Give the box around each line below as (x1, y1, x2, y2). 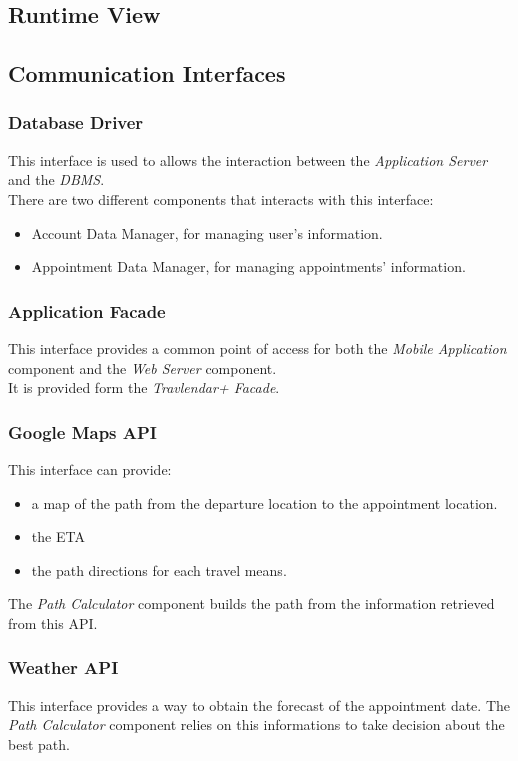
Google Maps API (8, 419, 158, 444)
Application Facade (8, 298, 166, 323)
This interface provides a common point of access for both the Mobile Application (8, 337, 507, 358)
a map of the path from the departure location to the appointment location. (31, 492, 498, 513)
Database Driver (8, 110, 144, 135)
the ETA (31, 526, 85, 547)
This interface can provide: (8, 458, 172, 479)
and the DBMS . (8, 169, 105, 190)
